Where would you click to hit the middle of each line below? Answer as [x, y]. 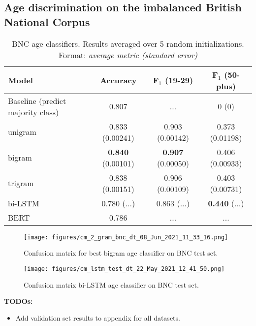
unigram [22, 132]
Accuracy [118, 80]
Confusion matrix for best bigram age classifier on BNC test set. [121, 253]
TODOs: [18, 301]
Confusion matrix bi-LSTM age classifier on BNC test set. [111, 284]
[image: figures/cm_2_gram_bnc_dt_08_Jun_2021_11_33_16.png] [126, 237]
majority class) [33, 112]
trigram [21, 183]
